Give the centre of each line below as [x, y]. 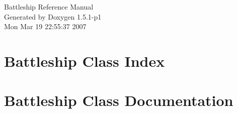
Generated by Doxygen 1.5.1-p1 [53, 16]
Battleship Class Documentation [119, 100]
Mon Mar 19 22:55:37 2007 [45, 26]
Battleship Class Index [85, 61]
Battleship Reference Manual [49, 7]
